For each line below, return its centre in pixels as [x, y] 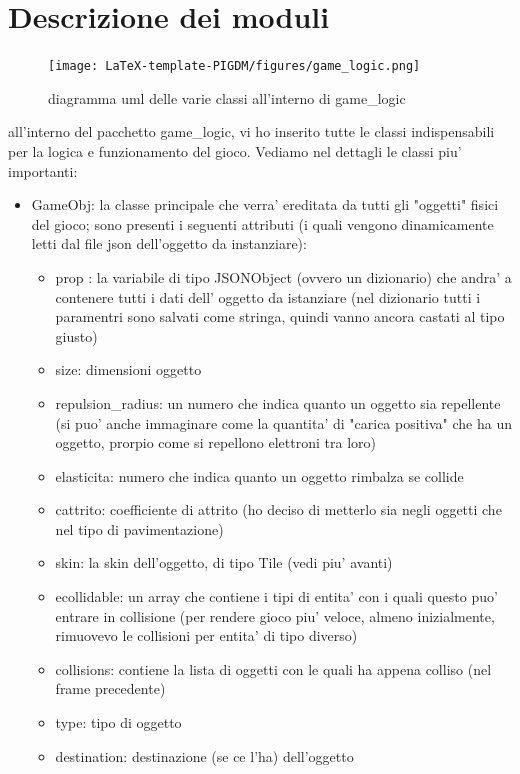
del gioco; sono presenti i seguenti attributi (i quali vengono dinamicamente [262, 223]
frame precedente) [110, 688]
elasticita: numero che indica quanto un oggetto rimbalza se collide [259, 475]
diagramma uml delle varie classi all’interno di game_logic [227, 97]
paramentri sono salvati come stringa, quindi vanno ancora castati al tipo [280, 316]
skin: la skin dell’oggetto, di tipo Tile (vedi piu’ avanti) [224, 562]
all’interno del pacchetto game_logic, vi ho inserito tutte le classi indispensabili [251, 131]
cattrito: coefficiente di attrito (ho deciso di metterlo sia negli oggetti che [278, 509]
